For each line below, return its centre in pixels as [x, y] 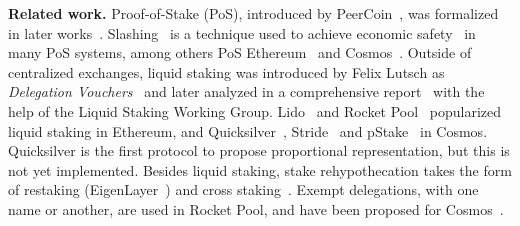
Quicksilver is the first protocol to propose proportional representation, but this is [259, 150]
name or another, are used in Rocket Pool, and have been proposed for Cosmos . [256, 208]
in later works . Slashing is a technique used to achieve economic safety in [242, 32]
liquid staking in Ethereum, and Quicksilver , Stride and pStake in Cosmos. [248, 130]
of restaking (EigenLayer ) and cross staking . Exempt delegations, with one [243, 189]
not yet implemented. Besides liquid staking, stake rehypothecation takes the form [260, 169]
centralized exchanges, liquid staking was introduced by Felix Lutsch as [226, 71]
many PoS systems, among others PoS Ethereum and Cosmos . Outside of [240, 52]
